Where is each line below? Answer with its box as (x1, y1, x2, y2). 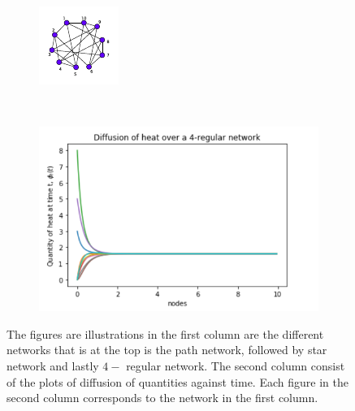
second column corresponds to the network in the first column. (6, 389, 318, 406)
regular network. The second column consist (126, 357, 345, 374)
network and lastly (6, 357, 99, 374)
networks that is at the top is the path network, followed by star (6, 341, 327, 358)
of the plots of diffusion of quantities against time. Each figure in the (6, 373, 349, 390)
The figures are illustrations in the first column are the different (6, 325, 324, 342)
